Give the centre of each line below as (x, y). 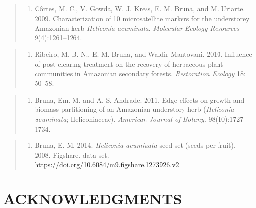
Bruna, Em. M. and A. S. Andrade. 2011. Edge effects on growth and (140, 99)
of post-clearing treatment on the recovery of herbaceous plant (129, 63)
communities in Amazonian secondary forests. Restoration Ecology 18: (140, 73)
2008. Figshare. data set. (72, 155)
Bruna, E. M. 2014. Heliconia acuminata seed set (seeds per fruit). (135, 145)
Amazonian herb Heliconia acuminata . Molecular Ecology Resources (137, 28)
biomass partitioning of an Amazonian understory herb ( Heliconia (134, 109)
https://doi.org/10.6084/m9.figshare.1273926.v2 (107, 164)
